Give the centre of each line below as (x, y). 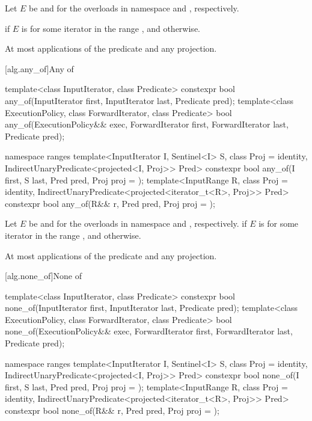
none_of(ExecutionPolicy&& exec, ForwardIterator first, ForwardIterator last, (149, 331)
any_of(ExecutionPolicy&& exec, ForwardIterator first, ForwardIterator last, (147, 124)
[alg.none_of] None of (43, 276)
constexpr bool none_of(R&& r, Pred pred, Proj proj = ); (112, 410)
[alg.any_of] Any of (39, 68)
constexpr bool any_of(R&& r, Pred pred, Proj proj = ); (110, 203)
